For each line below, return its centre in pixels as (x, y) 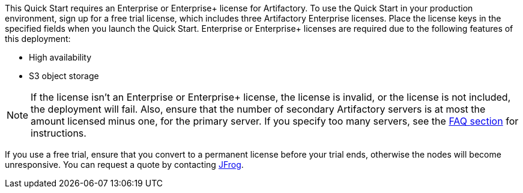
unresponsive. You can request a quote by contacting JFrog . (124, 165)
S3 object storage (64, 76)
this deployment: (38, 39)
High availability (60, 57)
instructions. (59, 133)
